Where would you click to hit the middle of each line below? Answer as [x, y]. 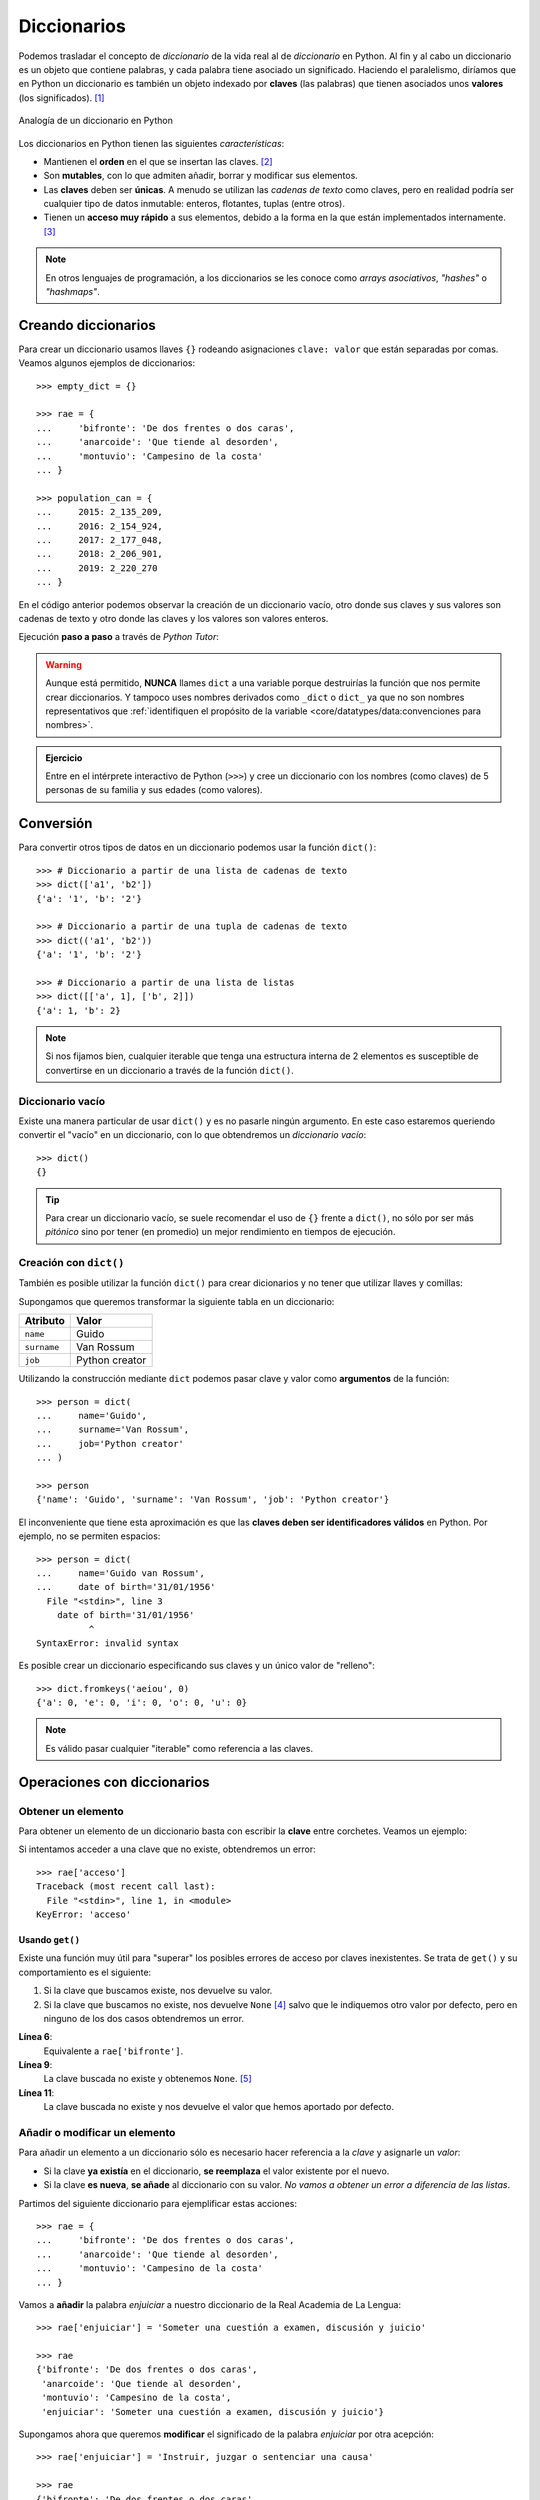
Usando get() [49, 1939]
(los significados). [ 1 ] [61, 97]
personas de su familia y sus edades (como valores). [154, 790]
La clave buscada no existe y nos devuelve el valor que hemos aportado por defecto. [219, 2107]
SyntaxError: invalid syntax [107, 1643]
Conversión [55, 823]
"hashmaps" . [72, 292]
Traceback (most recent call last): [126, 1886]
